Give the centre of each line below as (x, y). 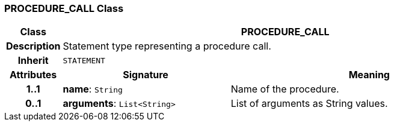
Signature (146, 75)
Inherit (33, 61)
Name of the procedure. (285, 89)
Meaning (369, 75)
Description (33, 46)
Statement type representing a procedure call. (167, 46)
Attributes (33, 75)
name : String (93, 89)
